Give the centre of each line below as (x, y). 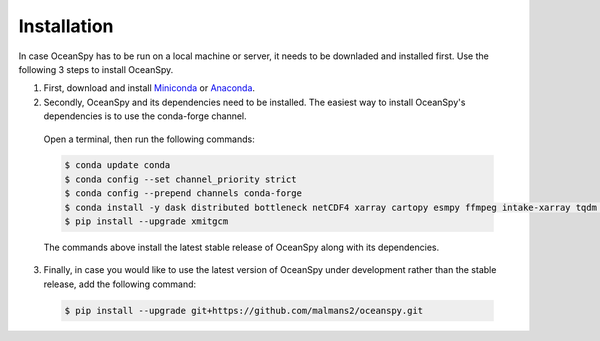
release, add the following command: (120, 284)
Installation (66, 26)
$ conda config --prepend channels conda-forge (183, 193)
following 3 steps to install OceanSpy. (96, 69)
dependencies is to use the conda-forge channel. (145, 116)
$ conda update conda (117, 165)
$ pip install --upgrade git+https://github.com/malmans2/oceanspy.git (244, 310)
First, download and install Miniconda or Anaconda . (149, 88)
